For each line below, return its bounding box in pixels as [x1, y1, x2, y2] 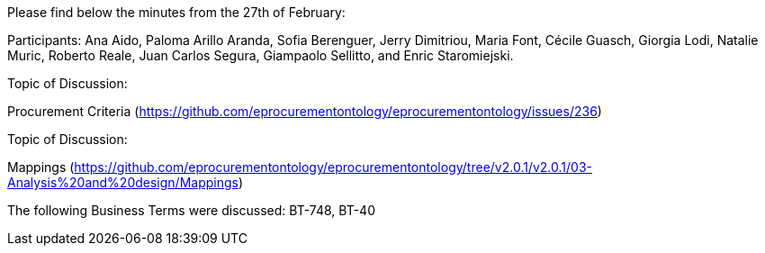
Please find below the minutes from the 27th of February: [7, 5, 346, 20]
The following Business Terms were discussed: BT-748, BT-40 [7, 203, 375, 218]
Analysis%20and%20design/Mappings [7, 175, 238, 190]
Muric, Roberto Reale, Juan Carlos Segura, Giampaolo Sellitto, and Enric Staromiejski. [7, 48, 514, 63]
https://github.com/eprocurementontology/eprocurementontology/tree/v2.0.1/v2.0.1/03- [74, 159, 592, 175]
